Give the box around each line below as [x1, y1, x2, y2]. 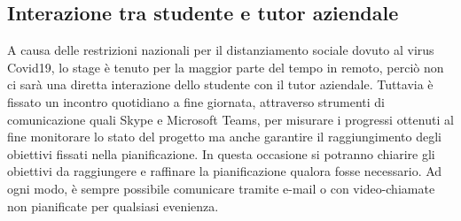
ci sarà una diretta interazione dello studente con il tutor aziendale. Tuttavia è [7, 75, 434, 94]
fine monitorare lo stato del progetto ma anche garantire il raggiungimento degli [7, 127, 441, 146]
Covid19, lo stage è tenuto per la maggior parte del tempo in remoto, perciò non [7, 57, 444, 76]
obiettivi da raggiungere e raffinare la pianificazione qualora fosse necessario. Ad [7, 162, 442, 180]
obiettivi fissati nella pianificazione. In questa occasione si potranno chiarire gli [7, 144, 435, 163]
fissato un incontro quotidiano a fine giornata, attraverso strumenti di [7, 92, 385, 110]
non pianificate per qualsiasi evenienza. [7, 196, 219, 215]
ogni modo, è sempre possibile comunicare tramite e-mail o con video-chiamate [7, 179, 435, 197]
